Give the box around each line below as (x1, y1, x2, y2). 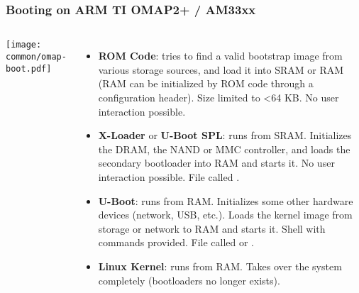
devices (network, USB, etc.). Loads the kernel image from (98, 207, 353, 222)
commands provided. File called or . (98, 235, 254, 250)
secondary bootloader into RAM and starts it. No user (98, 155, 335, 170)
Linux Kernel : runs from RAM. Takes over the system (98, 258, 342, 273)
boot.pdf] (6, 63, 52, 74)
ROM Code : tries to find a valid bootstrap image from (98, 48, 343, 63)
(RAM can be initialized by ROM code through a (98, 76, 314, 91)
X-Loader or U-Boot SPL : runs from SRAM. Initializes (98, 128, 352, 143)
